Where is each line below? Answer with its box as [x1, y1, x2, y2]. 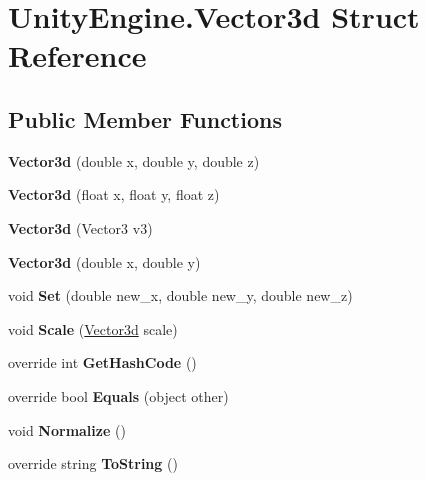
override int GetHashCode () [8, 352, 197, 373]
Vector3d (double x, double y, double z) [8, 150, 260, 171]
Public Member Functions [8, 103, 282, 134]
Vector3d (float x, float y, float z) [8, 184, 220, 205]
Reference [8, 35, 147, 76]
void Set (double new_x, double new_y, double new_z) [8, 285, 353, 306]
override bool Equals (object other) [8, 385, 229, 406]
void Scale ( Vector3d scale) [8, 318, 178, 339]
